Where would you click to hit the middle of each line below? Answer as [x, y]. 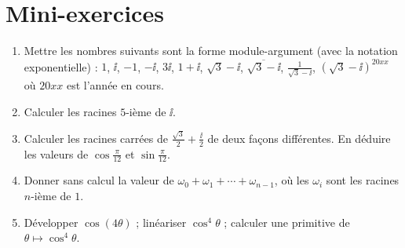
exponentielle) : [61, 66]
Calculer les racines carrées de [96, 138]
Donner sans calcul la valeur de [99, 180]
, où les [292, 180]
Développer [51, 222]
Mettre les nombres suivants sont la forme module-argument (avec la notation [211, 51]
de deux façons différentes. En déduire [299, 138]
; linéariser [161, 222]
